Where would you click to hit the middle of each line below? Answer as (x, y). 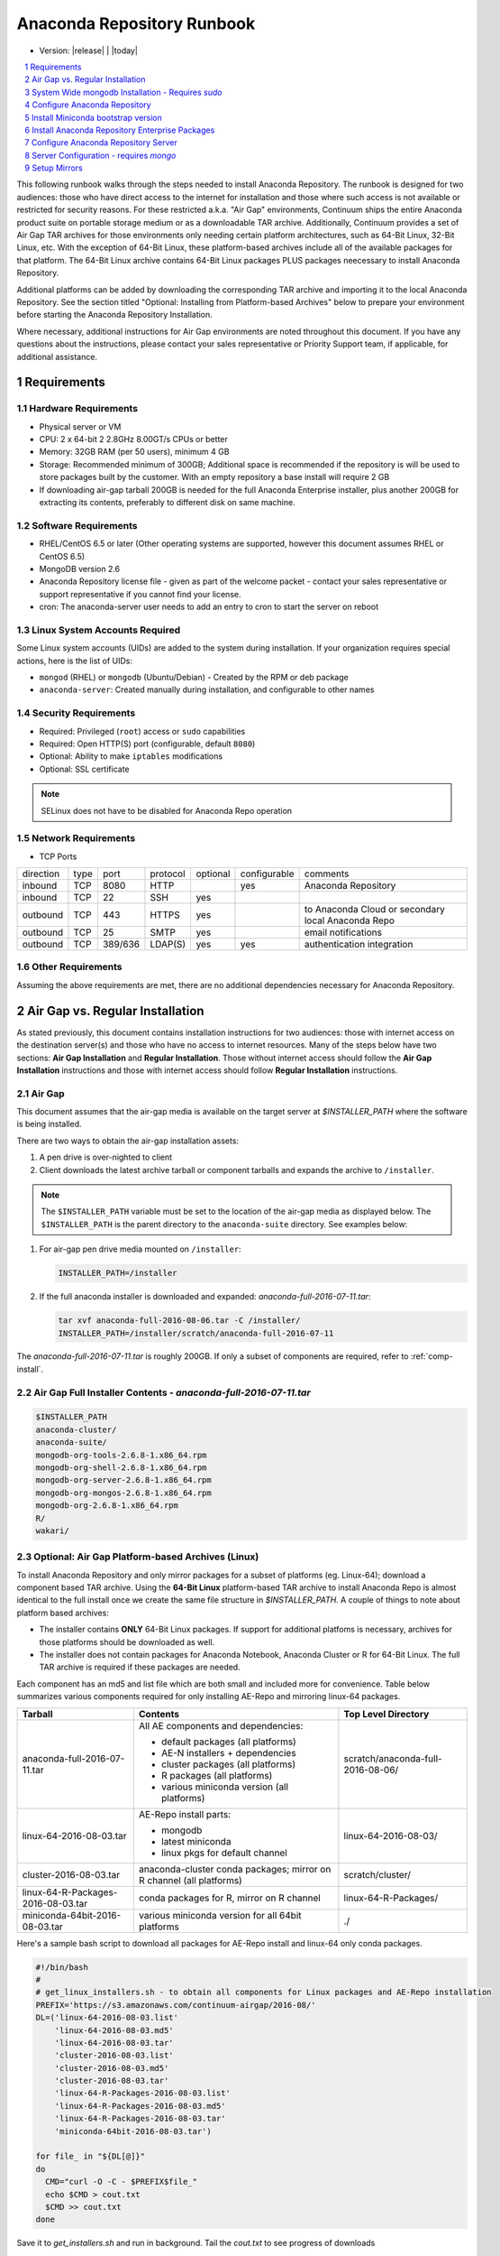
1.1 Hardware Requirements (77, 409)
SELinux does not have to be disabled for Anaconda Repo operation (167, 810)
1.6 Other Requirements (69, 967)
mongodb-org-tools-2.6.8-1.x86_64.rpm (121, 1455)
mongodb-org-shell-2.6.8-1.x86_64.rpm (121, 1467)
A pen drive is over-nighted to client (106, 1157)
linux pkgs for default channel (224, 1853)
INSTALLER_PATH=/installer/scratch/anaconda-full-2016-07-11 (196, 1333)
